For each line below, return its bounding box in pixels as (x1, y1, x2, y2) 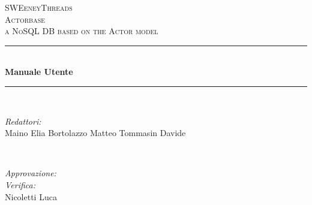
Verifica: (5, 178, 36, 191)
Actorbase (5, 13, 46, 25)
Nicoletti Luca (5, 190, 57, 203)
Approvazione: (5, 167, 56, 179)
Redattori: (5, 114, 41, 127)
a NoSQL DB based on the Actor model (5, 25, 158, 37)
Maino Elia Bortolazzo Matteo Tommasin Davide (5, 126, 186, 139)
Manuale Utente (5, 65, 73, 78)
